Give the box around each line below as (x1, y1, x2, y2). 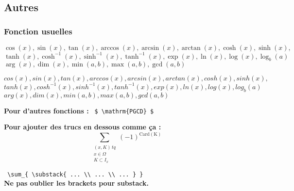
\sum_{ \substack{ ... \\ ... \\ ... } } (7, 171, 143, 178)
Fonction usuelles (4, 25, 72, 37)
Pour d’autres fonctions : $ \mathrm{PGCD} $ (4, 105, 154, 115)
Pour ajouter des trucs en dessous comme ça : (4, 122, 161, 132)
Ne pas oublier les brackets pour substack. (4, 178, 149, 188)
